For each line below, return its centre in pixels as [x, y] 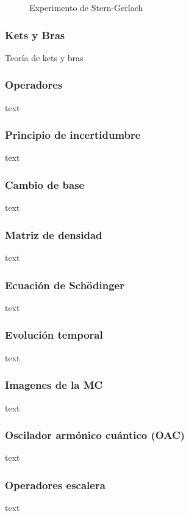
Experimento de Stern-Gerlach [86, 7]
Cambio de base [45, 184]
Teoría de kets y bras [44, 57]
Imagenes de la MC [54, 385]
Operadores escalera [55, 485]
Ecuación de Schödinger [65, 285]
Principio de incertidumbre [73, 135]
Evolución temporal [54, 335]
